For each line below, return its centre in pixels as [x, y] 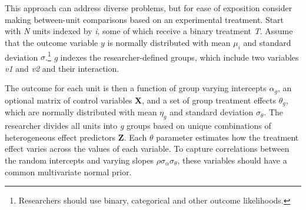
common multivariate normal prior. [68, 171]
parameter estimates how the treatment [227, 137]
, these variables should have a [232, 160]
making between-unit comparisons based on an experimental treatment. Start [144, 19]
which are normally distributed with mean [81, 112]
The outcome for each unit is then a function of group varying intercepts [136, 88]
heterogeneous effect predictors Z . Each [76, 137]
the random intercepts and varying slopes [79, 160]
